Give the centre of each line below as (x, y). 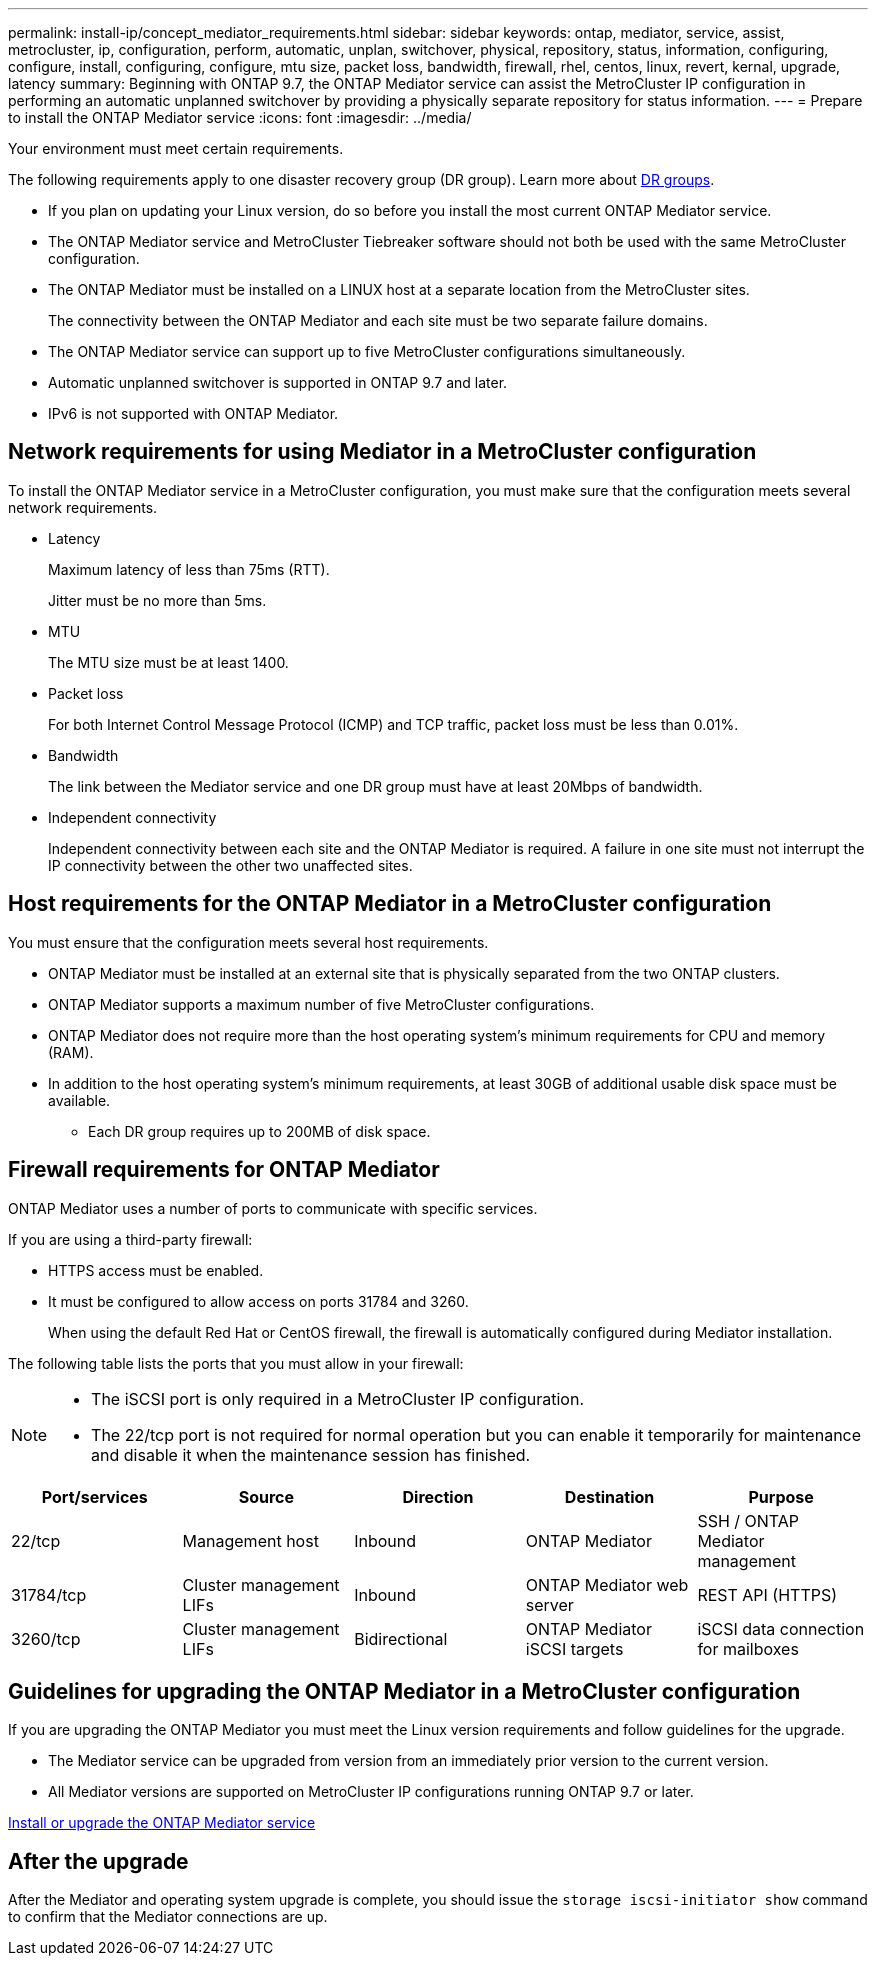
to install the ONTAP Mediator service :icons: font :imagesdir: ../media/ (240, 117)
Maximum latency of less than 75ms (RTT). (189, 569)
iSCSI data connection (781, 1628)
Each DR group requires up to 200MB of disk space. (259, 1131)
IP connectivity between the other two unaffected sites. (230, 865)
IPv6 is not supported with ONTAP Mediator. (193, 413)
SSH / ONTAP (748, 1520)
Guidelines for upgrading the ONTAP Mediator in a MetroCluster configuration (404, 1691)
